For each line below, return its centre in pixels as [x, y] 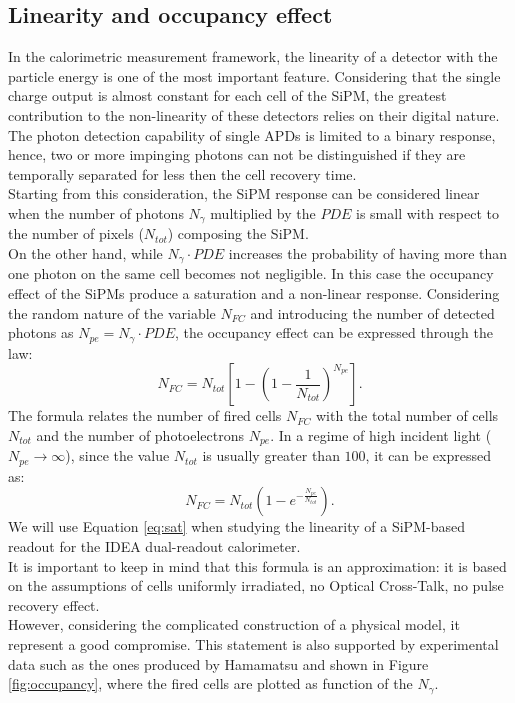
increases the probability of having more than [368, 253]
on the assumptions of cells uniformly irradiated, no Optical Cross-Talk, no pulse [256, 585]
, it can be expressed [428, 455]
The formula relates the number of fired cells [145, 415]
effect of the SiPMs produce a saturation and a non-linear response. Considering [254, 293]
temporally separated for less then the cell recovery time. [182, 173]
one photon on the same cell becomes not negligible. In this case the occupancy [251, 273]
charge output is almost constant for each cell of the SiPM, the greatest [227, 95]
